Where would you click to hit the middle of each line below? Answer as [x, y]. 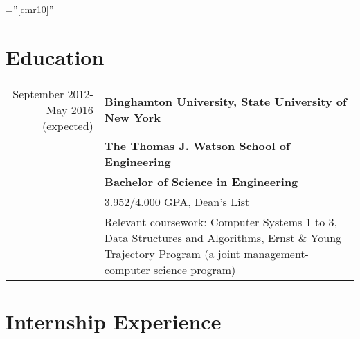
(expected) [68, 125]
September [38, 93]
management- [276, 253]
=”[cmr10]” [30, 9]
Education [55, 56]
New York [132, 118]
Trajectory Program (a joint [172, 253]
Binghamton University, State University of [225, 102]
